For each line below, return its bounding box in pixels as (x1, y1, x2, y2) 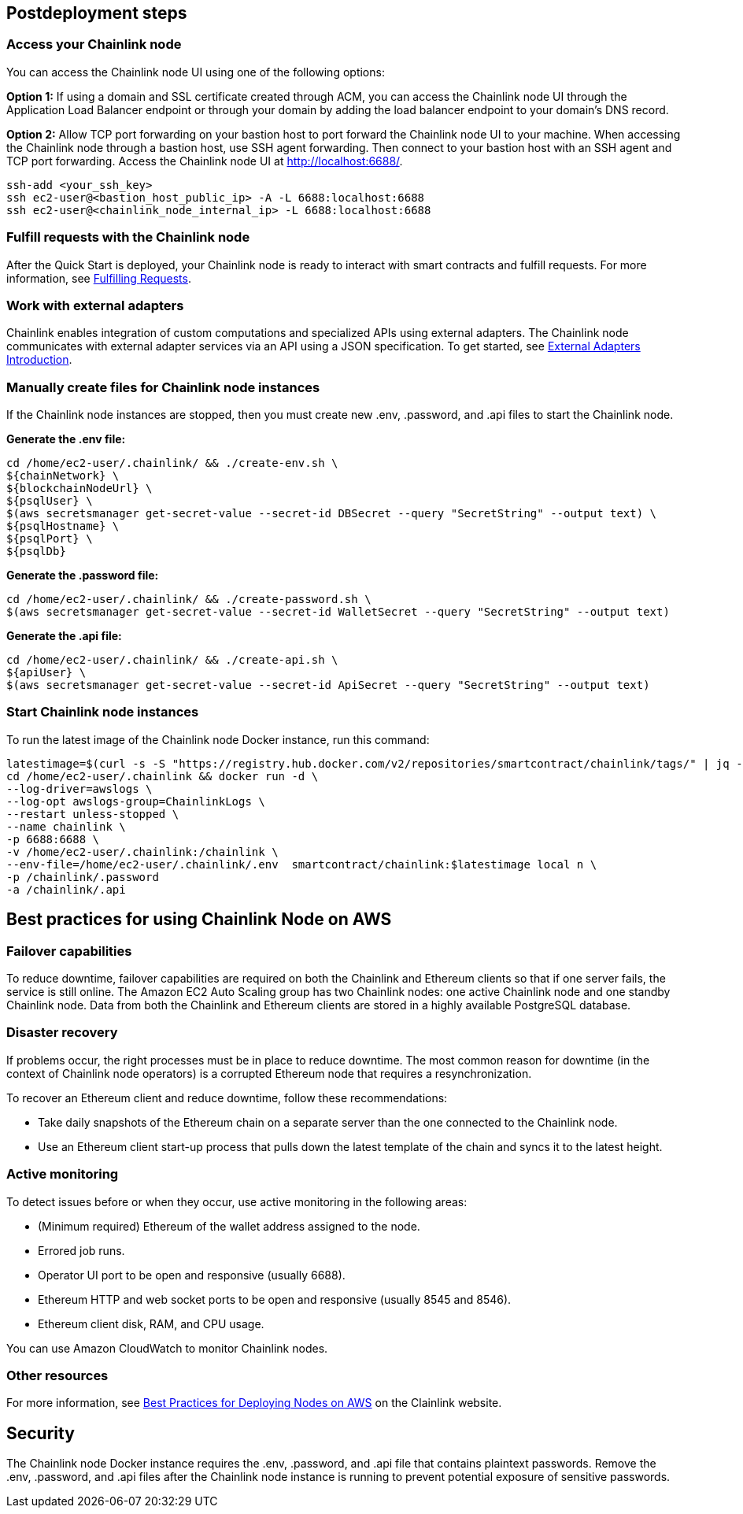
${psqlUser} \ (6, 494, 93, 508)
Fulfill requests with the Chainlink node (6, 229, 250, 246)
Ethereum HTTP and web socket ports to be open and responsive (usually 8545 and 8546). (38, 1292, 512, 1306)
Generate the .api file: (6, 629, 122, 643)
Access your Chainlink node (6, 36, 182, 53)
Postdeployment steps (6, 3, 187, 23)
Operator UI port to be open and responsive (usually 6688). (38, 1268, 346, 1282)
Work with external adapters (6, 297, 184, 313)
